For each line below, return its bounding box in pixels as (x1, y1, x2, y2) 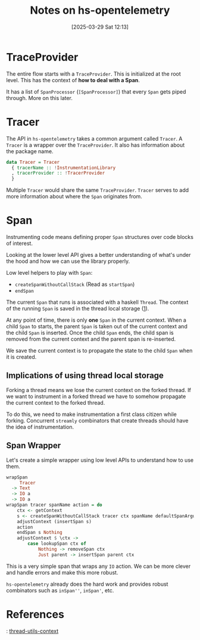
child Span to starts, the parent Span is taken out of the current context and (6, 323, 187, 330)
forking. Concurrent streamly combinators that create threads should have (6, 417, 189, 424)
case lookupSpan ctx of (27, 540, 86, 547)
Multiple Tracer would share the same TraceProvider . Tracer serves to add (6, 187, 189, 194)
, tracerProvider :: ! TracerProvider (11, 170, 105, 176)
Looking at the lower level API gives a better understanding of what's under (6, 251, 191, 259)
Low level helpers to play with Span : (6, 269, 93, 276)
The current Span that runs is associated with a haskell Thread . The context (6, 299, 189, 306)
